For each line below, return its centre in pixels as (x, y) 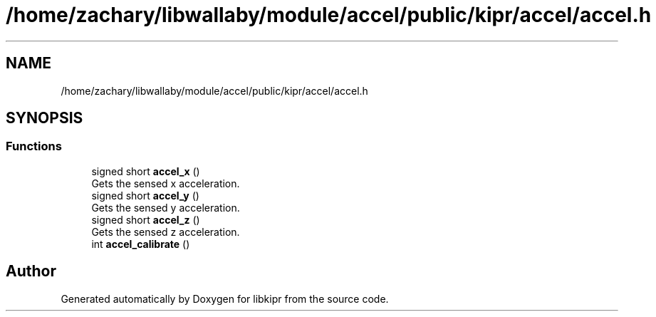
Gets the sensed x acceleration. (166, 183)
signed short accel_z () (146, 219)
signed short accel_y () (145, 195)
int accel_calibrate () (141, 244)
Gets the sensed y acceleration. (166, 207)
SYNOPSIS (45, 118)
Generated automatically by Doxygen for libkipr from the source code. (225, 298)
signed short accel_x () (146, 171)
